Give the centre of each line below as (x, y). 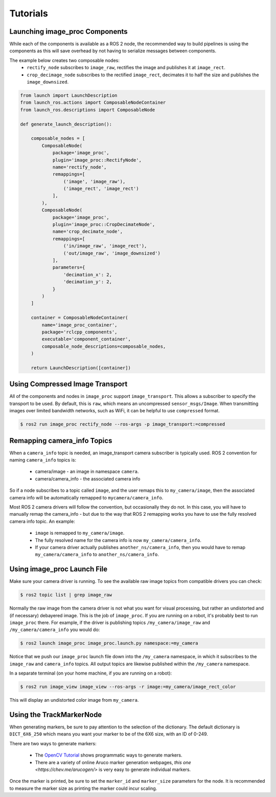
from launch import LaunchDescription (69, 96)
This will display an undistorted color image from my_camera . (74, 700)
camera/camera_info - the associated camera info (88, 478)
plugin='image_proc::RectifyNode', (97, 160)
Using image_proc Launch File (58, 569)
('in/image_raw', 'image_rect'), (105, 246)
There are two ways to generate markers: (53, 743)
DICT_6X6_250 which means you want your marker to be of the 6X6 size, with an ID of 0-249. (109, 734)
